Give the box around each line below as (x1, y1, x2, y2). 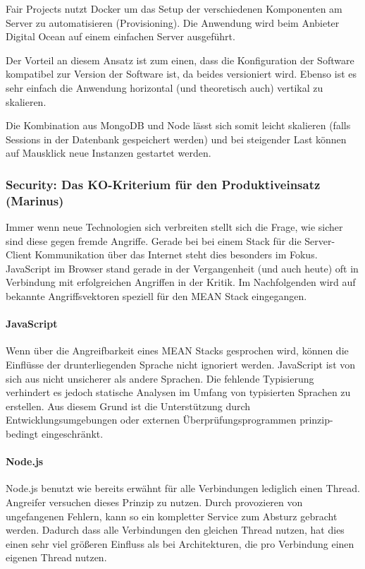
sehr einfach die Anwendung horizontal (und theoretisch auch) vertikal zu (6, 80, 323, 95)
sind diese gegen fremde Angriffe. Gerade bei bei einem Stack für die (6, 233, 302, 248)
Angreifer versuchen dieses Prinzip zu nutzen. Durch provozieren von (6, 494, 303, 509)
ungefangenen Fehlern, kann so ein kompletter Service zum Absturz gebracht (6, 508, 338, 523)
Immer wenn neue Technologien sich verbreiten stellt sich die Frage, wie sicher (6, 220, 343, 234)
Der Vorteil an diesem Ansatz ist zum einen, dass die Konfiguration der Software (6, 52, 354, 67)
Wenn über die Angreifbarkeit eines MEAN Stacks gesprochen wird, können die (6, 343, 349, 358)
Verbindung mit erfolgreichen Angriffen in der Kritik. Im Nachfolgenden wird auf (6, 275, 356, 289)
